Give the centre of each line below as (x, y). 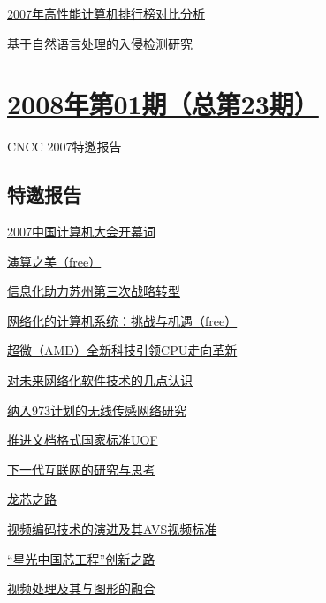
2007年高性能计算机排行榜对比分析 (106, 13)
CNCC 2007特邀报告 (64, 147)
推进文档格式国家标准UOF (83, 440)
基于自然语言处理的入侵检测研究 (100, 43)
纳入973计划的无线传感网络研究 (97, 410)
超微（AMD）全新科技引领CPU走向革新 (122, 350)
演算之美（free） (54, 261)
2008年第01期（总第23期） (163, 104)
